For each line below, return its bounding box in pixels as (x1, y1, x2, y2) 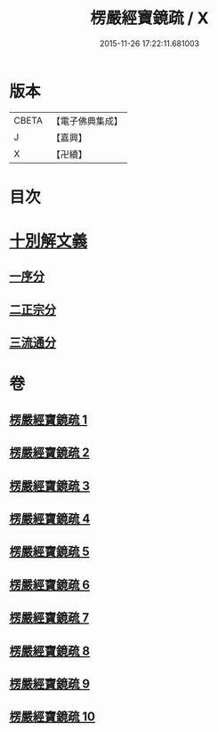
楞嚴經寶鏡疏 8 (9, 643, 91, 658)
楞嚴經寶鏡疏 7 (9, 610, 90, 625)
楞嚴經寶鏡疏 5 (9, 544, 91, 559)
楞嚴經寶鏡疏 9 (9, 676, 91, 691)
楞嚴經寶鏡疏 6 (9, 577, 91, 592)
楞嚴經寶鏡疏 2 (9, 446, 91, 461)
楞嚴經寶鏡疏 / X (90, 8, 209, 28)
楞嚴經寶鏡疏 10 (9, 709, 96, 725)
